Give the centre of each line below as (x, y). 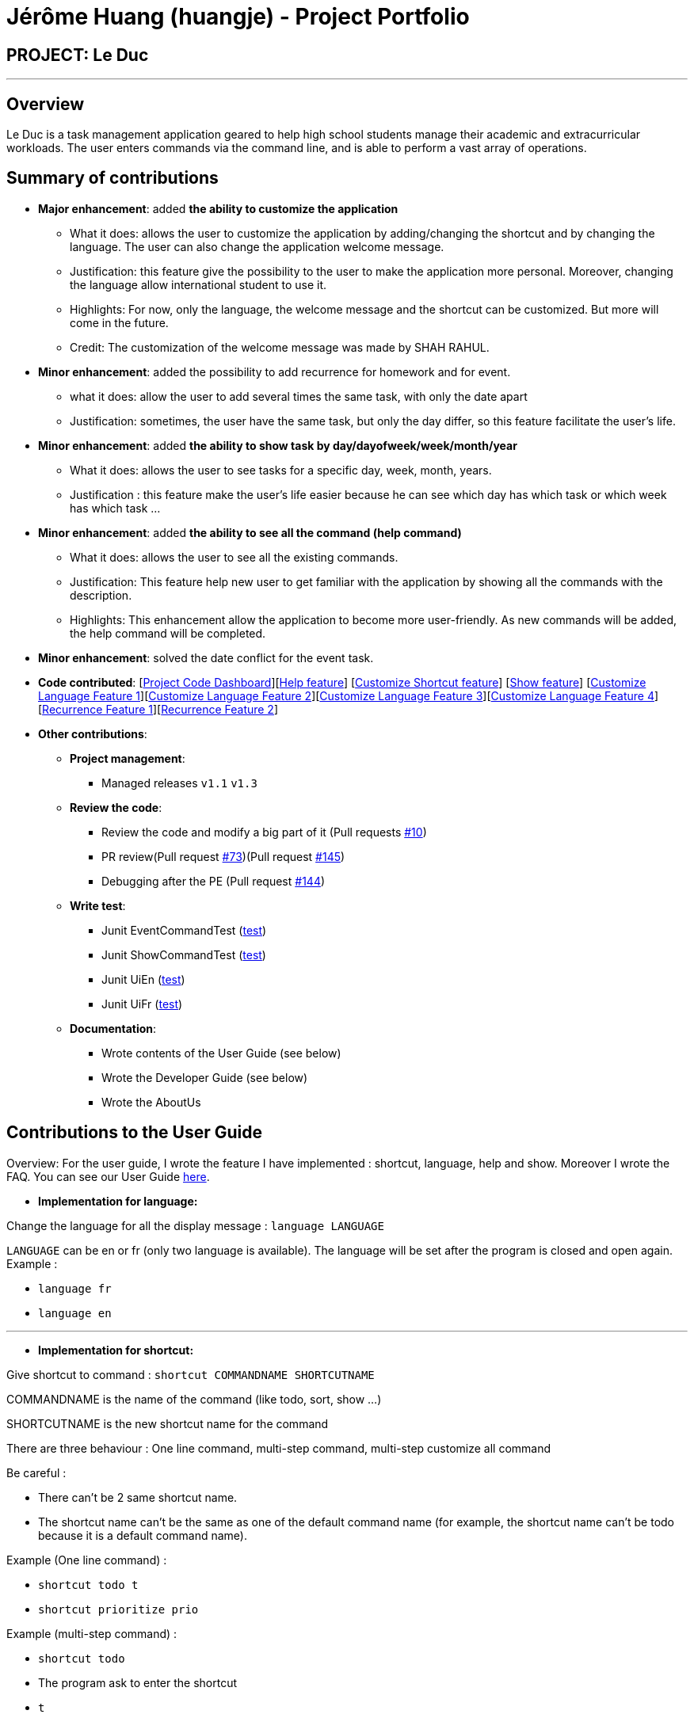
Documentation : (113, 1028)
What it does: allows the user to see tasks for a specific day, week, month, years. (281, 470)
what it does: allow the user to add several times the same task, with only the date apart (299, 396)
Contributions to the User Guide (134, 1133)
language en (75, 1313)
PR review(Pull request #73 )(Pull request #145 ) (223, 856)
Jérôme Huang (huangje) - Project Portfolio (238, 17)
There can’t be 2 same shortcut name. (138, 1497)
